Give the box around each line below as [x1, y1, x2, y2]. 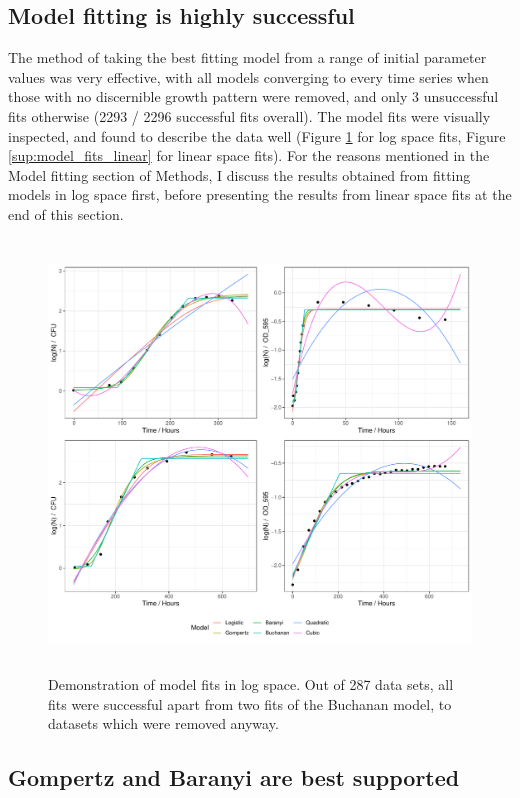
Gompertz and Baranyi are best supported [8, 762, 460, 793]
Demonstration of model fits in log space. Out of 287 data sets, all [48, 674, 454, 695]
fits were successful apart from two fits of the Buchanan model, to [48, 693, 452, 714]
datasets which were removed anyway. [48, 713, 279, 734]
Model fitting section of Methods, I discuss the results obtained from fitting [8, 164, 471, 185]
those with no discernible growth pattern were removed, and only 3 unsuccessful [8, 86, 499, 107]
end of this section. [8, 203, 124, 224]
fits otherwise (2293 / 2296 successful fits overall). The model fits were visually [8, 105, 491, 126]
